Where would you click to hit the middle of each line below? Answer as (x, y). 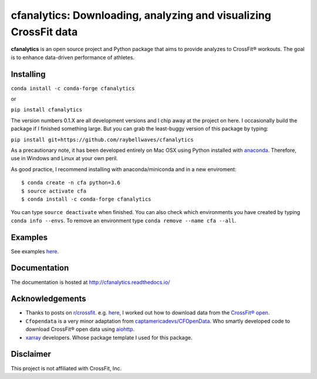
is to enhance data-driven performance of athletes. (73, 57)
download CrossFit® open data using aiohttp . (80, 329)
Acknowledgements (48, 299)
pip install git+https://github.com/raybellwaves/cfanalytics (102, 140)
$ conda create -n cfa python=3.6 (71, 183)
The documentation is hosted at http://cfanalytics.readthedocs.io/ (90, 282)
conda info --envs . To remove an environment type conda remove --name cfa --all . (124, 221)
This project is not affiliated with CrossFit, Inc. (66, 368)
